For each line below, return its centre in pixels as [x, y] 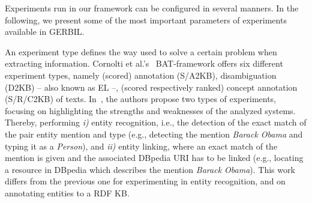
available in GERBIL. [45, 32]
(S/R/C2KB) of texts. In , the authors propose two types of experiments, [141, 99]
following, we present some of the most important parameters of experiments [146, 20]
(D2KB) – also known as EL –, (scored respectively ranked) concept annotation [151, 87]
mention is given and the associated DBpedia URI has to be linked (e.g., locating [154, 158]
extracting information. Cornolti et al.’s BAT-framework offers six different [144, 63]
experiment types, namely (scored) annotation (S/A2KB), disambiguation [141, 75]
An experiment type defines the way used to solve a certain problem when [141, 51]
